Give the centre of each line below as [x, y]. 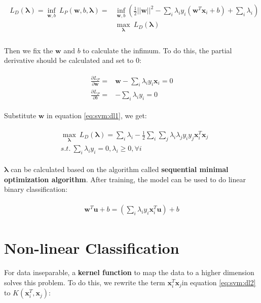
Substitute [20, 115]
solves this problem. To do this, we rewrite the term [85, 282]
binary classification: [36, 189]
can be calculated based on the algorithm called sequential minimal [120, 169]
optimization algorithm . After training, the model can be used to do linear [125, 179]
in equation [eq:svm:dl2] [219, 282]
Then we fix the [29, 50]
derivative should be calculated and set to [69, 60]
